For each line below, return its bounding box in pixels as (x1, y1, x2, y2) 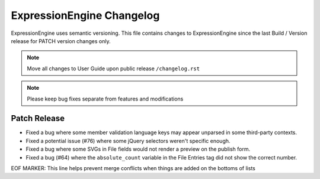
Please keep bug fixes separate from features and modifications (27, 95, 184, 102)
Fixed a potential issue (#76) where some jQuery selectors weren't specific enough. (25, 137, 231, 144)
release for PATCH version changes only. (11, 37, 111, 44)
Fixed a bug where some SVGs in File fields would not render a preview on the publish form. (25, 145, 251, 153)
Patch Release (11, 113, 65, 123)
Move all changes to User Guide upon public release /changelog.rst (27, 65, 200, 72)
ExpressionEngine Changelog (11, 9, 160, 22)
